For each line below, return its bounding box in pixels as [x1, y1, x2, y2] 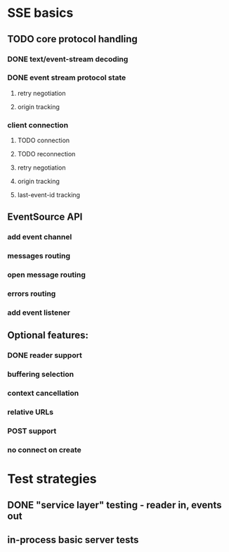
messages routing [7, 251, 71, 261]
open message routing [7, 270, 86, 280]
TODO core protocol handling [7, 33, 138, 45]
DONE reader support [7, 351, 82, 360]
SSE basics [7, 5, 74, 21]
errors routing [7, 289, 56, 299]
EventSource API [7, 211, 83, 223]
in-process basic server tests [7, 534, 139, 546]
